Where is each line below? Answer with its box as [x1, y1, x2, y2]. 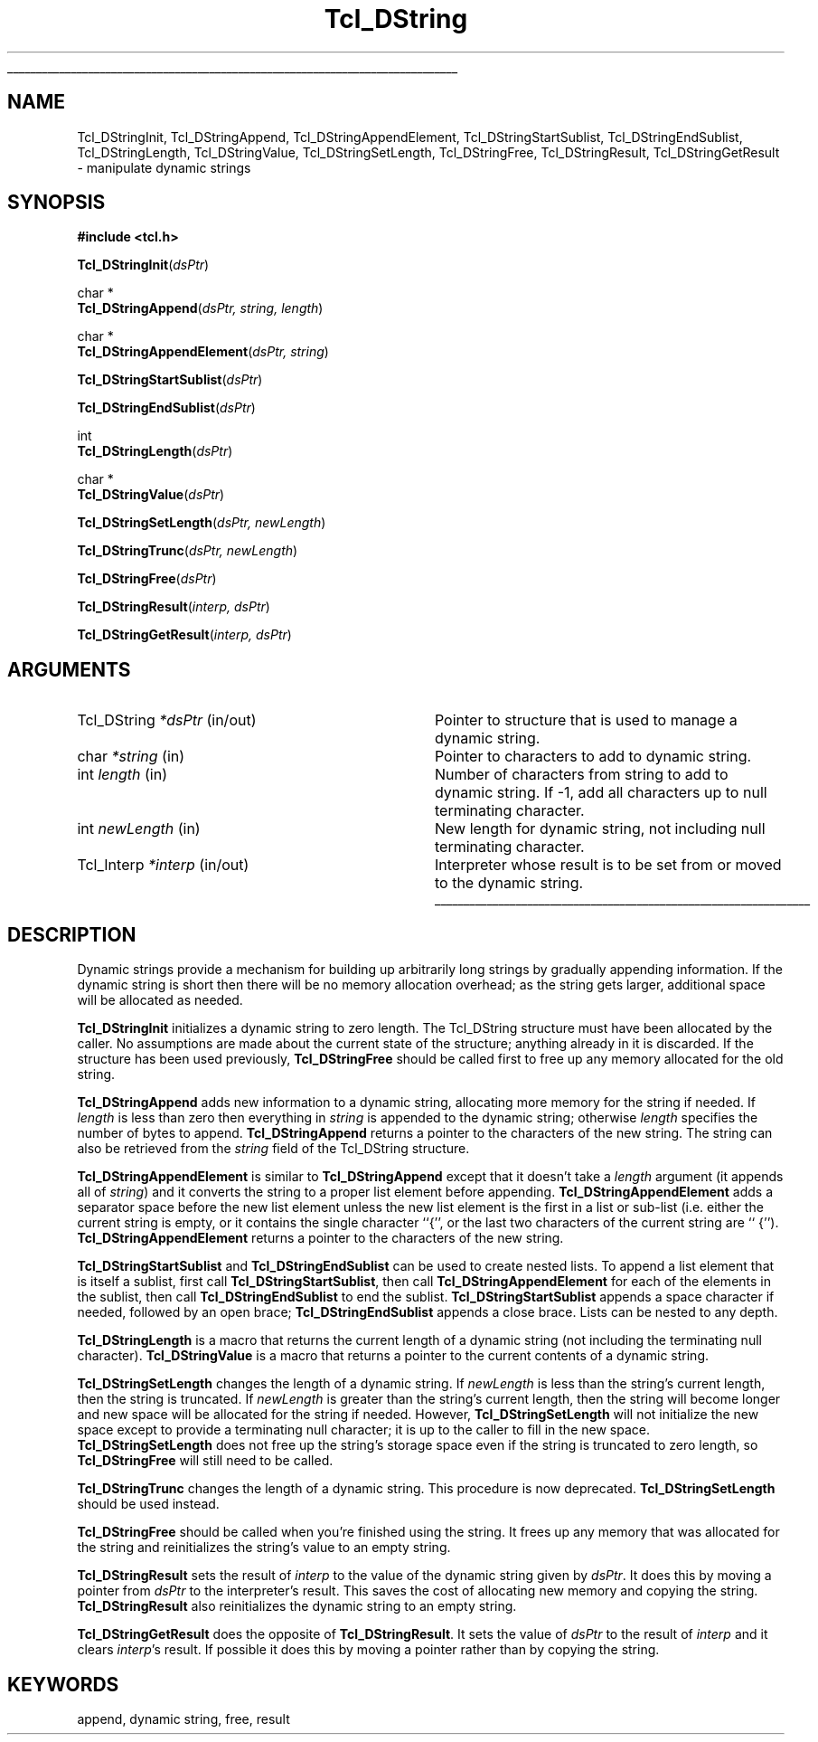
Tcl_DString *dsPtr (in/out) [77, 711, 257, 730]
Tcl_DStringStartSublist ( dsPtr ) [77, 372, 263, 388]
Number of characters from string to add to [434, 765, 729, 784]
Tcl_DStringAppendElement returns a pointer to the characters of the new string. [77, 1230, 564, 1246]
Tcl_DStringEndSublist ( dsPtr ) [77, 400, 256, 416]
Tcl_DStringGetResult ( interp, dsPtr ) [77, 627, 292, 643]
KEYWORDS [7, 1672, 119, 1696]
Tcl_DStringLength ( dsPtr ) [77, 443, 233, 459]
